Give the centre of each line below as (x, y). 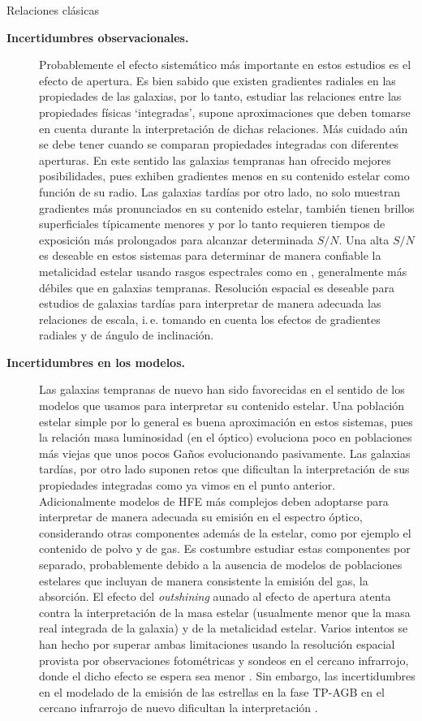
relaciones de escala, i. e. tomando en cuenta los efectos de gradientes (210, 319)
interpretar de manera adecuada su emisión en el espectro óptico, (201, 517)
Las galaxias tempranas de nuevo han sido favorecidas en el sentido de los (222, 389)
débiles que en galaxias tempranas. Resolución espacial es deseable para (217, 287)
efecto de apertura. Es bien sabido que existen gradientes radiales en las (217, 80)
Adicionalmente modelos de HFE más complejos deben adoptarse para (214, 501)
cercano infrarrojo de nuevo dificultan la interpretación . (179, 708)
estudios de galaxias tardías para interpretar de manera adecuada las (210, 303)
